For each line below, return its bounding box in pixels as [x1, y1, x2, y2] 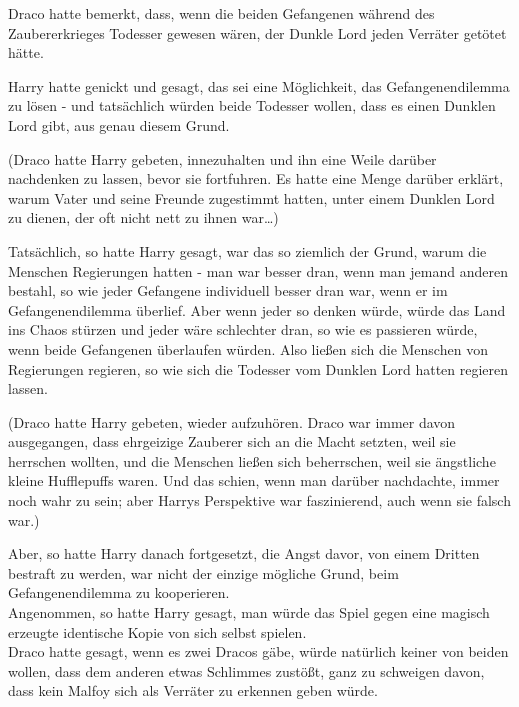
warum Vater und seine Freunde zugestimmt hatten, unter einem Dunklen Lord [8, 187, 495, 208]
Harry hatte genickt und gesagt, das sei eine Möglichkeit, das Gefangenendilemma [8, 75, 510, 96]
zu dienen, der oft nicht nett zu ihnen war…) [8, 207, 279, 228]
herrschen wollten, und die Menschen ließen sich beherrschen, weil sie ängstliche [8, 450, 496, 471]
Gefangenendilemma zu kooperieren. [8, 582, 230, 603]
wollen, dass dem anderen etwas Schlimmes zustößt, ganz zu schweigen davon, [8, 660, 485, 681]
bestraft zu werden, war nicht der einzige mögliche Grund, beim [8, 562, 399, 583]
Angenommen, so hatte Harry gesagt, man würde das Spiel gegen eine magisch [8, 602, 490, 623]
